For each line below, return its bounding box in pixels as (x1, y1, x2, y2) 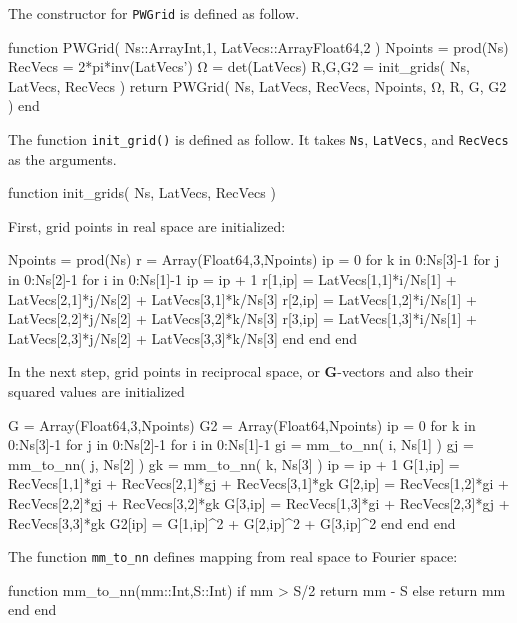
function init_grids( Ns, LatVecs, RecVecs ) (8, 182, 276, 203)
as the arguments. (8, 148, 117, 169)
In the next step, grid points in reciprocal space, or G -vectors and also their (8, 361, 474, 382)
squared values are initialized (8, 381, 185, 402)
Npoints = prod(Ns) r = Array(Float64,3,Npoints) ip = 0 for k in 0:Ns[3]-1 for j (8, 249, 500, 270)
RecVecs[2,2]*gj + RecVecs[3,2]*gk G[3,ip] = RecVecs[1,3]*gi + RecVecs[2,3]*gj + (8, 493, 510, 513)
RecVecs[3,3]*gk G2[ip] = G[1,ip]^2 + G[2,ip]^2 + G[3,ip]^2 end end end (8, 512, 456, 533)
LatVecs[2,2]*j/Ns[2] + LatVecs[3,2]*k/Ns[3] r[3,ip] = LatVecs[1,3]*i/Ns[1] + (8, 308, 477, 329)
